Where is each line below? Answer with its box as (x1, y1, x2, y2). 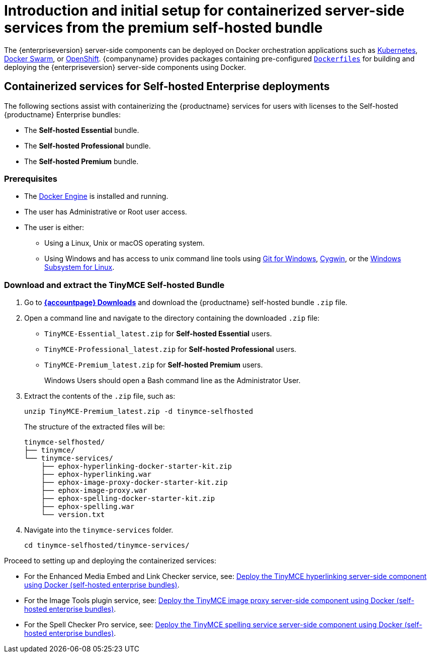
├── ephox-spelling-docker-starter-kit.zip (41, 494, 215, 503)
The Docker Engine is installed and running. (24, 192, 168, 201)
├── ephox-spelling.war (41, 502, 135, 511)
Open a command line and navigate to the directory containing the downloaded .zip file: (24, 314, 320, 323)
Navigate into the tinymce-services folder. (24, 526, 174, 535)
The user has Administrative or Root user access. (24, 207, 187, 216)
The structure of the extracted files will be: (24, 422, 165, 431)
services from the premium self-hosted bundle (4, 19, 323, 36)
